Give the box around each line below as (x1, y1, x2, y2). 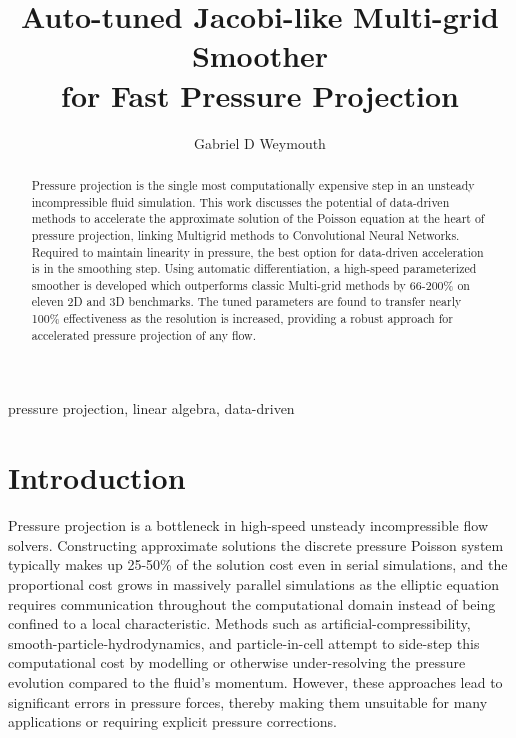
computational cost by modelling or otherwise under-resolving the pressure (8, 652, 466, 673)
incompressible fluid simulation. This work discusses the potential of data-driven (31, 193, 450, 210)
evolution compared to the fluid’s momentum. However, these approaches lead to (8, 671, 503, 692)
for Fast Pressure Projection (61, 74, 459, 115)
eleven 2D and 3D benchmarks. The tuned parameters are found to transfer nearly (31, 293, 462, 310)
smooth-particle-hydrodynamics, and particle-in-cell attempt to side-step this (8, 632, 480, 653)
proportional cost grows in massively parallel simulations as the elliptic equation (8, 573, 500, 594)
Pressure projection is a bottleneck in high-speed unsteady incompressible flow (8, 515, 489, 536)
